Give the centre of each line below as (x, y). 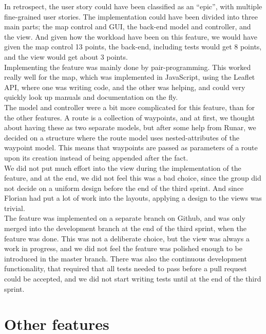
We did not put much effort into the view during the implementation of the (123, 168)
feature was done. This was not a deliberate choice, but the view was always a (127, 238)
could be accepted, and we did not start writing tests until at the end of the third (133, 279)
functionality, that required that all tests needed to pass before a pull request (126, 268)
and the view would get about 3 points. (66, 56)
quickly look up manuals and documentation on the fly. (91, 97)
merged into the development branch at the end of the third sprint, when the (125, 228)
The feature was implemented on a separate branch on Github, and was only (125, 218)
